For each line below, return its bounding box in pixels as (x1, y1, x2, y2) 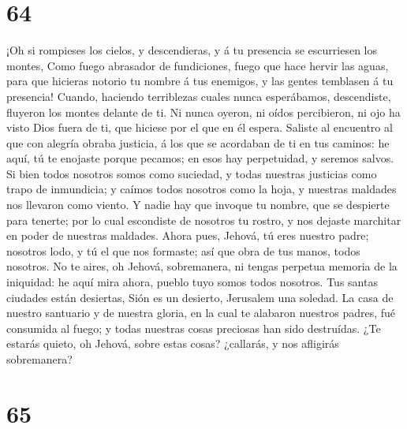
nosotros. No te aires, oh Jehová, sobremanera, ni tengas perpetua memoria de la (6, 258, 398, 274)
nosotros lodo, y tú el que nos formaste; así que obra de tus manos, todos (6, 242, 360, 259)
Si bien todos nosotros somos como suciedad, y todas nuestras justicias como (6, 165, 377, 181)
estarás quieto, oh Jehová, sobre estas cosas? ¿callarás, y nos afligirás (6, 335, 339, 352)
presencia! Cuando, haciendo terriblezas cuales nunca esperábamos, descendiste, (6, 88, 391, 104)
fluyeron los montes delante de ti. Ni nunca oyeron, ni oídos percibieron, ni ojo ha (6, 103, 401, 120)
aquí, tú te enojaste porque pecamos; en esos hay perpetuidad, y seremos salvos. (6, 150, 394, 166)
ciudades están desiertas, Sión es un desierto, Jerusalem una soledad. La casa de (6, 289, 394, 305)
